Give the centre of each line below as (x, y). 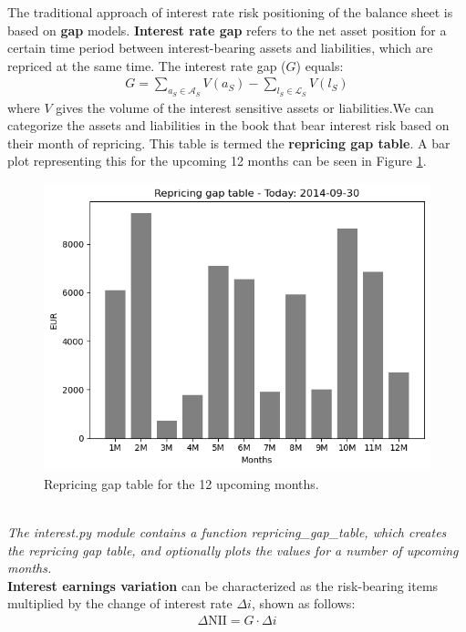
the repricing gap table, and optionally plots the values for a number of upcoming (233, 550)
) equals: (320, 65)
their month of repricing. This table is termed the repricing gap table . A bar (229, 143)
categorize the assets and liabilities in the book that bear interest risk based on (228, 125)
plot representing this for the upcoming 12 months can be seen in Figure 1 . (217, 161)
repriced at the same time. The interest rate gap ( (147, 65)
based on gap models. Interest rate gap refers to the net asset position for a (227, 30)
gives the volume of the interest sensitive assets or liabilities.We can (245, 107)
